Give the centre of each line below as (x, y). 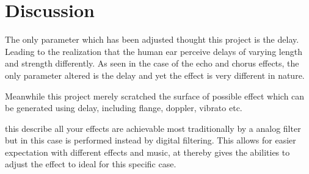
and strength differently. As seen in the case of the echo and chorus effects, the (152, 63)
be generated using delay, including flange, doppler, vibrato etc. (124, 108)
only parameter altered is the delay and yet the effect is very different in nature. (155, 75)
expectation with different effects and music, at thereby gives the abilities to (147, 152)
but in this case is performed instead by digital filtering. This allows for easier (151, 140)
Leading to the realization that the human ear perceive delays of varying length (154, 51)
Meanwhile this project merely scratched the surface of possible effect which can (155, 96)
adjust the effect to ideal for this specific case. (91, 164)
